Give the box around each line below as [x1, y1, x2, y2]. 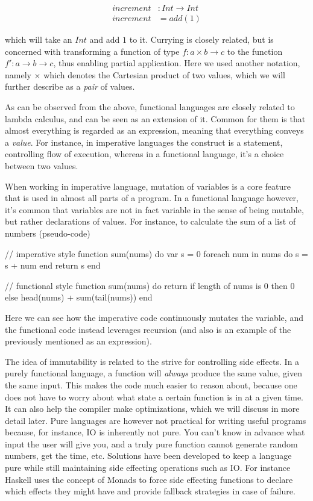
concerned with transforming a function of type [5, 45, 180, 57]
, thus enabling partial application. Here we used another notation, [53, 57, 300, 69]
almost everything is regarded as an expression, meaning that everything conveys [5, 124, 304, 137]
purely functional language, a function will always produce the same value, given [5, 367, 302, 379]
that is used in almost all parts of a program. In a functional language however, [5, 191, 299, 204]
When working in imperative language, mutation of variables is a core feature [5, 179, 291, 192]
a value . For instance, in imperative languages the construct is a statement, [5, 135, 283, 148]
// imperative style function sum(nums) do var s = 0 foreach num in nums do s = [5, 247, 308, 260]
